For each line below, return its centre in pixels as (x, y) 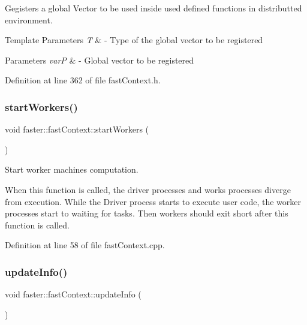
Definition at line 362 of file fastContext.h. (83, 80)
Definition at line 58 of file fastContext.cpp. (85, 245)
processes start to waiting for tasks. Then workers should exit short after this (147, 213)
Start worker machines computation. (72, 169)
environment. (29, 19)
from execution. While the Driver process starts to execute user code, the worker (153, 201)
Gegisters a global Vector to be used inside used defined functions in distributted (153, 8)
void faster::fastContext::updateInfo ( (73, 294)
